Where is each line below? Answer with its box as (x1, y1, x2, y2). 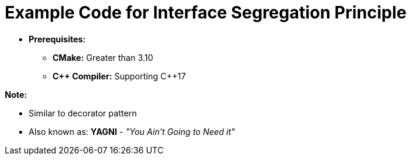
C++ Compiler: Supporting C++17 (53, 70, 186, 81)
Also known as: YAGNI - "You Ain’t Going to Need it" (29, 126, 235, 137)
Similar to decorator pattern (29, 107, 137, 118)
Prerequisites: (29, 33, 86, 44)
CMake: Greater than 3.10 (53, 52, 154, 63)
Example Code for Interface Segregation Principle (5, 2, 407, 23)
